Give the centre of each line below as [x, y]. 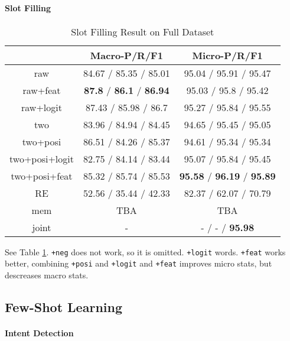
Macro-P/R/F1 [126, 55]
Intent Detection [39, 333]
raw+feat [42, 90]
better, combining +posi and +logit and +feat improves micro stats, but [139, 263]
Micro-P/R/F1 [227, 55]
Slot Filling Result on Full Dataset [143, 31]
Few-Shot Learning [63, 307]
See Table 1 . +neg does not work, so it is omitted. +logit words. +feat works [145, 251]
